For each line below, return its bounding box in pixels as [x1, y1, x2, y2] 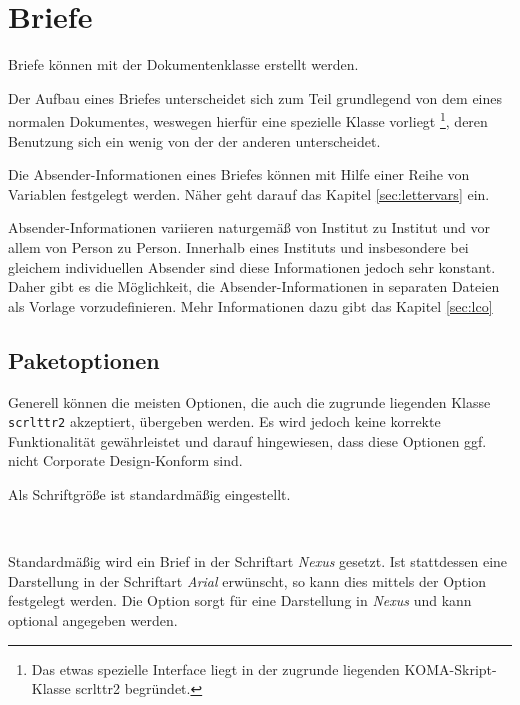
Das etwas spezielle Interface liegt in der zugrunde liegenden [31, 658, 400, 679]
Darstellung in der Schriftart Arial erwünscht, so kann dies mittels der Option [8, 570, 486, 591]
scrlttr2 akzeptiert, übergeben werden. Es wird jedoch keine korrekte [8, 411, 441, 432]
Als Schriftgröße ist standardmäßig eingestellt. [8, 483, 291, 504]
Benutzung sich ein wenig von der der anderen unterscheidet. [8, 130, 381, 151]
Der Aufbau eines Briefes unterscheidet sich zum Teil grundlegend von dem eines [8, 87, 503, 108]
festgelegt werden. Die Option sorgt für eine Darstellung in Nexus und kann [8, 590, 472, 611]
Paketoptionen [8, 344, 160, 375]
